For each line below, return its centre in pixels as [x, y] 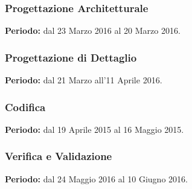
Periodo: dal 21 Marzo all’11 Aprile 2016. [84, 80]
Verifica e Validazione [59, 156]
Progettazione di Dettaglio [71, 57]
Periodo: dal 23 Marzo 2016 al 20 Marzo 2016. [93, 30]
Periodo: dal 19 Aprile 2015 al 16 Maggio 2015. [94, 129]
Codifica [25, 107]
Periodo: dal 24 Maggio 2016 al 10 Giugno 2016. [96, 178]
